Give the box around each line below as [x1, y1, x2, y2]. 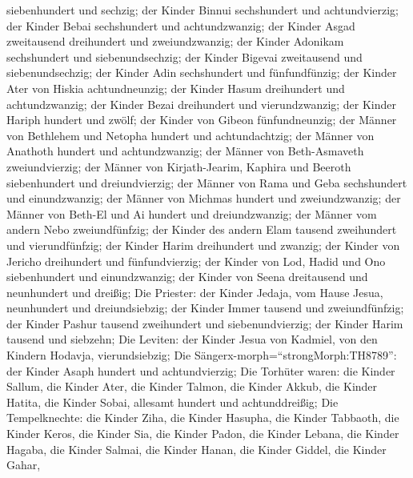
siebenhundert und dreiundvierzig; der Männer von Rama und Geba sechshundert [6, 174, 407, 191]
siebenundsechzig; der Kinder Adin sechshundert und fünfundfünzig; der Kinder [6, 64, 397, 81]
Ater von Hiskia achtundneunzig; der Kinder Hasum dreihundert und [6, 79, 345, 96]
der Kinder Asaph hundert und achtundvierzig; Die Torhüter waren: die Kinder [6, 362, 395, 379]
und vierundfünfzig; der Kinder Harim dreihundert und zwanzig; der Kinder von [6, 236, 400, 253]
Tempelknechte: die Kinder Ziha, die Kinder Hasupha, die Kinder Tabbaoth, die [6, 409, 399, 426]
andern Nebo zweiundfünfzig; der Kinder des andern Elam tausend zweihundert [6, 221, 397, 238]
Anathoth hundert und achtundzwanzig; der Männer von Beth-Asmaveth [6, 143, 364, 159]
